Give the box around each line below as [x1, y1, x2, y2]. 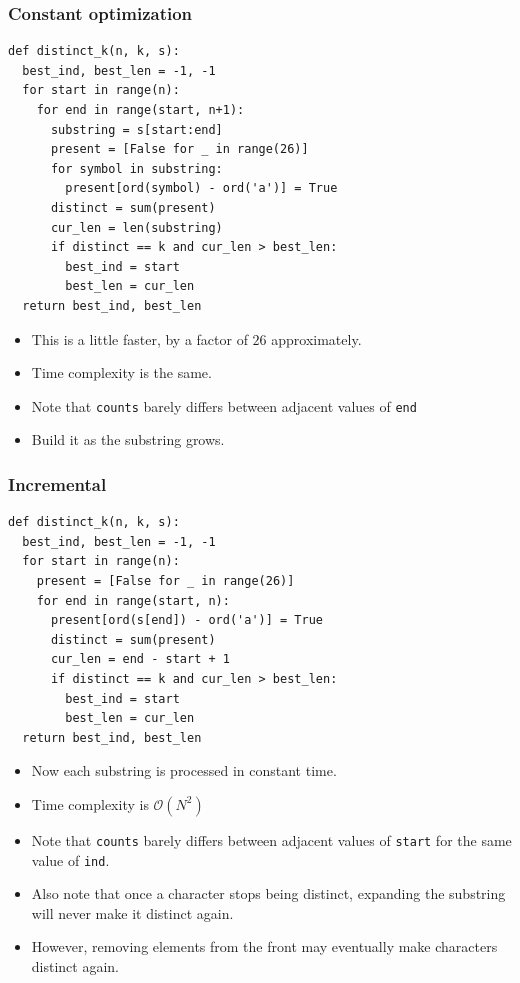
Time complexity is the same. [31, 362, 212, 383]
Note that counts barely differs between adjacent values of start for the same [31, 829, 512, 850]
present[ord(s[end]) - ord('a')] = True [50, 613, 323, 628]
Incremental [8, 471, 107, 496]
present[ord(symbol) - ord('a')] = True [65, 181, 338, 196]
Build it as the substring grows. [31, 429, 225, 450]
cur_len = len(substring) [50, 220, 223, 235]
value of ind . [31, 849, 110, 870]
